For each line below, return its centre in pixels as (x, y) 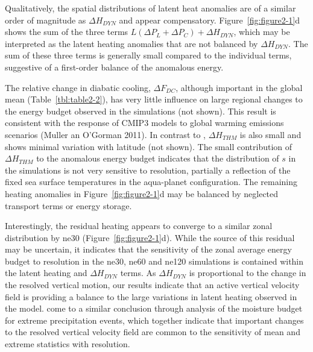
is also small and (270, 134)
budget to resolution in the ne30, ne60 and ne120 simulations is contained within (154, 261)
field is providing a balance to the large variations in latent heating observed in (151, 296)
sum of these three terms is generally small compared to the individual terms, (148, 55)
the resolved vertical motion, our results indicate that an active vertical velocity (152, 285)
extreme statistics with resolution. (68, 344)
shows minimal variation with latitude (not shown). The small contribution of (149, 146)
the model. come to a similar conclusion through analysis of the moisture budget (154, 308)
